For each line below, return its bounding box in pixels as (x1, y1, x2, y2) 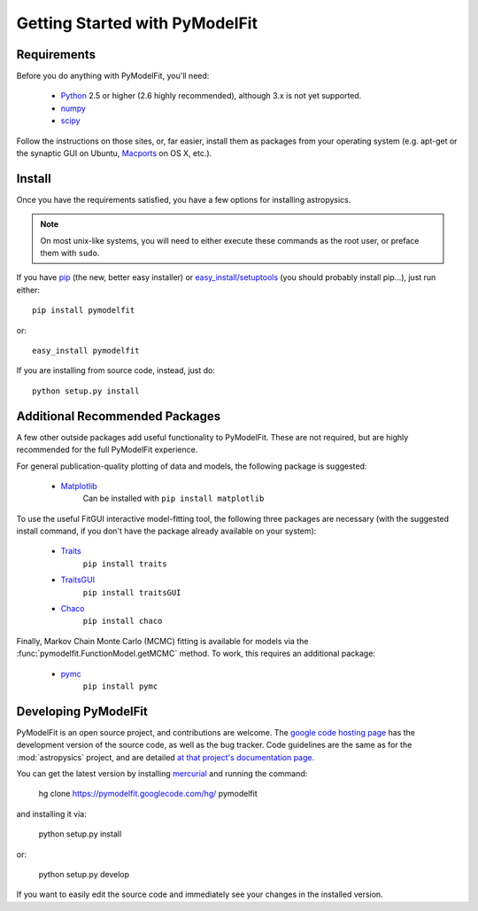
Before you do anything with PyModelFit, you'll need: (16, 71, 210, 82)
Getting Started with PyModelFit (16, 13, 258, 33)
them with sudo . (40, 248, 100, 259)
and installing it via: (16, 808, 88, 819)
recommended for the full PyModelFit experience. (16, 444, 198, 455)
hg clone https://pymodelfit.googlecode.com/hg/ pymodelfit (38, 789, 258, 799)
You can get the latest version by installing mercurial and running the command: (16, 768, 308, 779)
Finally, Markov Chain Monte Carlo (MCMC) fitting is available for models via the (16, 635, 309, 646)
